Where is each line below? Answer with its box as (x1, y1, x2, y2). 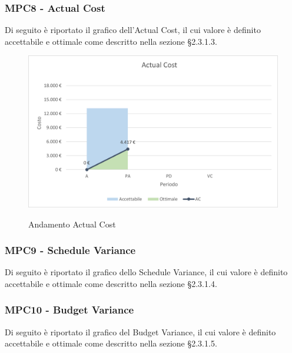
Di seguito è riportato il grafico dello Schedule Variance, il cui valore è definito (5, 266, 288, 278)
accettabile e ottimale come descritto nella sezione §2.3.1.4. (5, 277, 217, 289)
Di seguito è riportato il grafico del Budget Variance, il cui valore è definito (5, 325, 276, 338)
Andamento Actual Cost (28, 217, 116, 230)
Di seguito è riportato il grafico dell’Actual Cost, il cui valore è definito (5, 24, 261, 36)
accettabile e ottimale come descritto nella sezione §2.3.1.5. (5, 337, 217, 349)
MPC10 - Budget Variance (5, 302, 134, 317)
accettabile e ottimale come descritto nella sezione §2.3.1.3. (5, 35, 217, 47)
